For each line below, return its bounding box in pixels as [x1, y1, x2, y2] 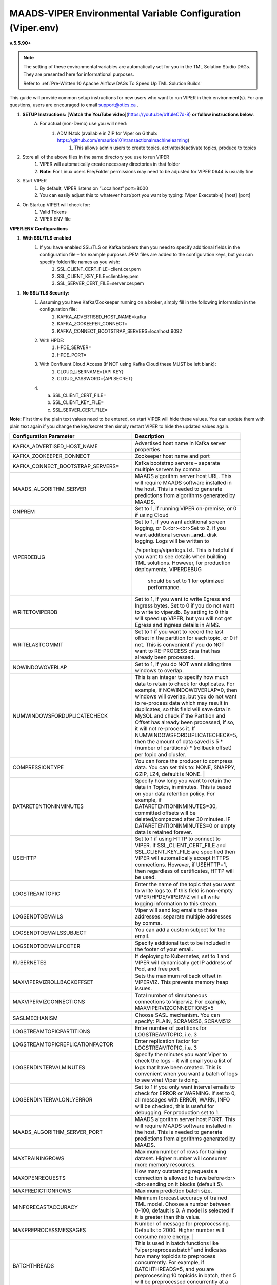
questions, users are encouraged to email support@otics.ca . [9, 102, 138, 108]
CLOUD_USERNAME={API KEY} [57, 368, 124, 375]
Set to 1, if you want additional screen [135, 518, 226, 525]
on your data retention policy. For [135, 790, 215, 797]
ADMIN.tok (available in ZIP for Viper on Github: [57, 130, 157, 136]
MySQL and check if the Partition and [135, 712, 226, 719]
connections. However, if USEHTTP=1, [135, 861, 228, 868]
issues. [135, 985, 152, 992]
